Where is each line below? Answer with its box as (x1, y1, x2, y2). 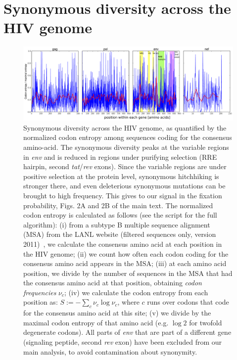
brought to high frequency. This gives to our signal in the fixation (23, 190, 222, 200)
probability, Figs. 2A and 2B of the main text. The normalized (23, 200, 213, 210)
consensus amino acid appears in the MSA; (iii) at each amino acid (23, 258, 227, 269)
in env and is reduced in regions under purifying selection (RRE (23, 151, 217, 162)
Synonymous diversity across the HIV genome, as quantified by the (23, 122, 227, 133)
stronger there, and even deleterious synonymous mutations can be (23, 180, 226, 191)
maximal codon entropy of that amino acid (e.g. (23, 317, 169, 327)
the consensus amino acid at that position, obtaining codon (23, 277, 202, 288)
